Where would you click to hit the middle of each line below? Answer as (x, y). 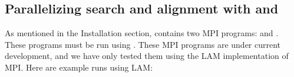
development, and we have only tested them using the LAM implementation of (147, 56)
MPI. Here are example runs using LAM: (79, 67)
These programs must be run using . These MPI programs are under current (143, 44)
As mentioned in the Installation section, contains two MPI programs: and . (142, 33)
